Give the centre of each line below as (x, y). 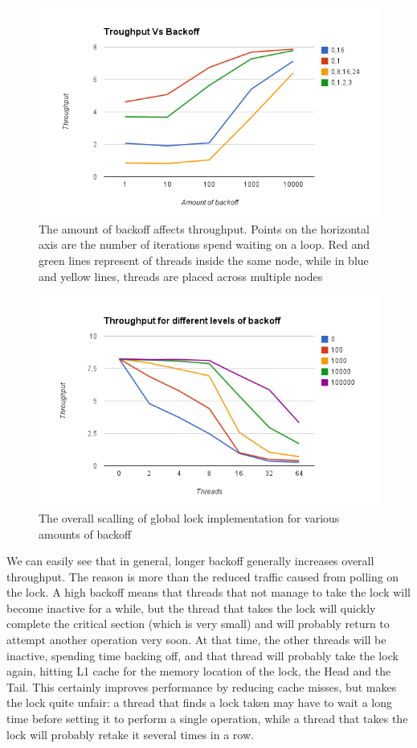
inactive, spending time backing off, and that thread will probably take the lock (202, 655)
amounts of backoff (85, 533)
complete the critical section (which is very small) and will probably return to (198, 624)
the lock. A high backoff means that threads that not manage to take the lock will (208, 592)
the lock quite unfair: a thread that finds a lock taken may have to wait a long (200, 703)
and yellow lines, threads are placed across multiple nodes (181, 276)
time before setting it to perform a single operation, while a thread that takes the (207, 719)
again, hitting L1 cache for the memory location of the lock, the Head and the (199, 671)
